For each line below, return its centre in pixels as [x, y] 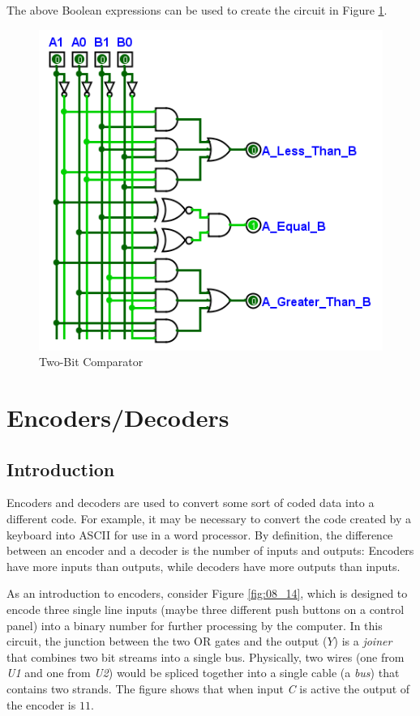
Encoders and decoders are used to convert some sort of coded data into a [191, 503]
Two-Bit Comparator [91, 362]
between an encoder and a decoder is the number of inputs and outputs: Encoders [210, 550]
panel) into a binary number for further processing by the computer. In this [195, 625]
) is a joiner [363, 641]
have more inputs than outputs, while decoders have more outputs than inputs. [204, 566]
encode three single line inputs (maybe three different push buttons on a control [206, 609]
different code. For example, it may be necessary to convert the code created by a [209, 518]
